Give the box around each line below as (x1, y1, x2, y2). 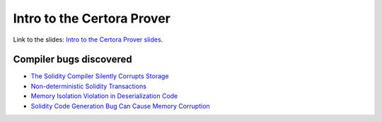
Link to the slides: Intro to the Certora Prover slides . (13, 35, 163, 44)
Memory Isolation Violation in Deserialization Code (30, 92, 178, 100)
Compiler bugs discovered (13, 54, 132, 66)
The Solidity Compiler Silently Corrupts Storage (30, 72, 169, 80)
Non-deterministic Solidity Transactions (30, 82, 146, 90)
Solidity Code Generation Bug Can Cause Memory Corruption (30, 102, 210, 110)
